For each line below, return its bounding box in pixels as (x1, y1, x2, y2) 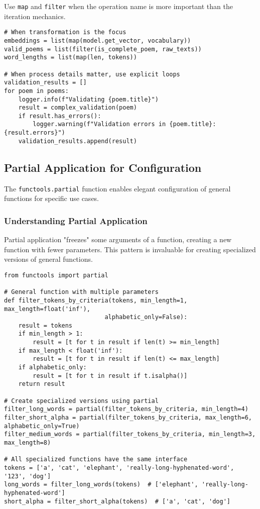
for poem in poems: (4, 87, 69, 94)
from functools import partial (4, 271, 108, 279)
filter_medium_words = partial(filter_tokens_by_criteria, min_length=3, (4, 431, 256, 438)
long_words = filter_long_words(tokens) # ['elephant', (4, 481, 198, 488)
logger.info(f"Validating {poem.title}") (18, 95, 159, 103)
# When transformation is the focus (4, 29, 126, 36)
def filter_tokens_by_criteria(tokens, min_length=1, (4, 296, 188, 304)
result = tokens (18, 322, 73, 329)
